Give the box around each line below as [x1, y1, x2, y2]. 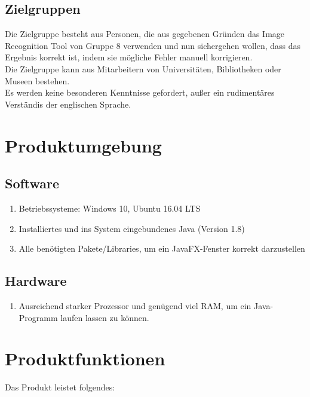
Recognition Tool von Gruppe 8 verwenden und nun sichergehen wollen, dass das [5, 39, 301, 51]
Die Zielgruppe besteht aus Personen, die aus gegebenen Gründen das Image [5, 28, 285, 40]
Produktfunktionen [5, 346, 165, 371]
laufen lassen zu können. [60, 311, 149, 323]
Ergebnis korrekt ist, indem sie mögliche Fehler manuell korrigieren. [5, 51, 253, 63]
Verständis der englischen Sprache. [5, 97, 131, 110]
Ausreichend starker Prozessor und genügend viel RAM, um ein [19, 299, 251, 312]
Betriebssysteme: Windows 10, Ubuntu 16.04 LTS [19, 201, 201, 214]
